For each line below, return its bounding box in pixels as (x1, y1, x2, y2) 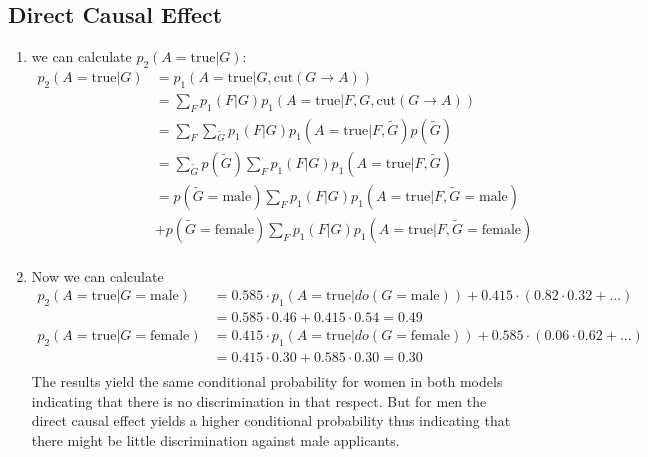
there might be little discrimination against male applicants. (31, 429, 400, 450)
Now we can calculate (31, 265, 164, 286)
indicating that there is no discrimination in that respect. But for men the (31, 390, 487, 411)
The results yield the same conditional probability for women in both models (31, 371, 503, 392)
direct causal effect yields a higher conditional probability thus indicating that (31, 410, 511, 431)
